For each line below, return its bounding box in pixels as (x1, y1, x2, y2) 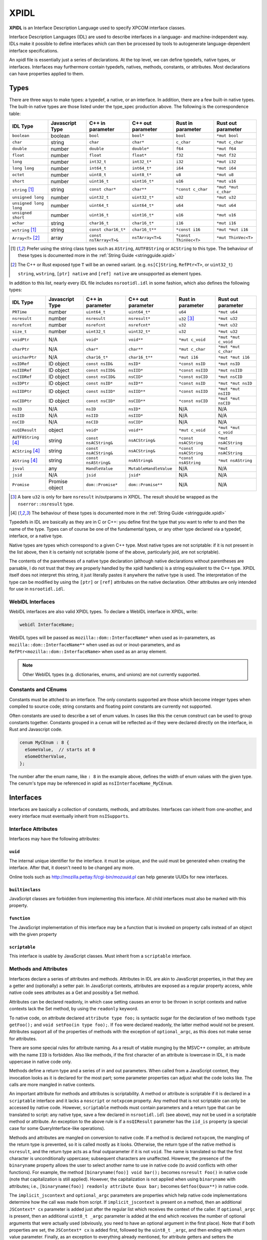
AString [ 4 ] (12, 457, 38, 464)
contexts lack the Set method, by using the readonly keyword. (9, 1006, 138, 1012)
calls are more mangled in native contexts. (9, 1082, 96, 1088)
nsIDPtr (12, 380, 30, 386)
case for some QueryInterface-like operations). (9, 1125, 105, 1131)
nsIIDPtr (12, 388, 32, 394)
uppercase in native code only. (9, 1058, 72, 1064)
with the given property (9, 931, 57, 937)
